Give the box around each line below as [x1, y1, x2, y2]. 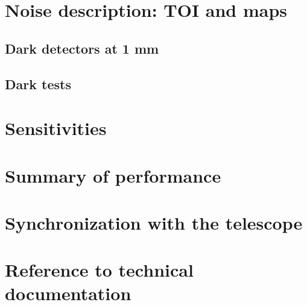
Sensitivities [5, 116, 107, 140]
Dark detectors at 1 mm [5, 39, 159, 57]
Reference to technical [5, 257, 194, 282]
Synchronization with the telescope [5, 210, 303, 234]
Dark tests [5, 74, 71, 93]
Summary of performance [5, 163, 221, 187]
